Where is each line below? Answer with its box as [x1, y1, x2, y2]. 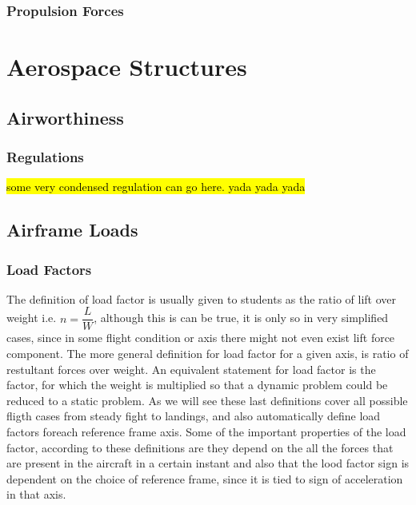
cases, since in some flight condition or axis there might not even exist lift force [6, 329, 395, 346]
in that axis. [6, 486, 66, 503]
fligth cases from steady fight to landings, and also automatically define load [6, 408, 381, 424]
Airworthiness [6, 105, 124, 129]
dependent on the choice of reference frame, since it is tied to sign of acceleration [6, 470, 403, 487]
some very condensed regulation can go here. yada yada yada [6, 178, 306, 195]
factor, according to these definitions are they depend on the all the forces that [6, 439, 394, 455]
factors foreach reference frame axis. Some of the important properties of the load [6, 423, 406, 440]
